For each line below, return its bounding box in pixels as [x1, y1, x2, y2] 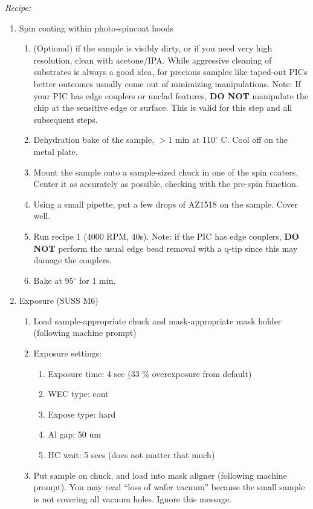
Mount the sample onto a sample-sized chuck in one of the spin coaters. [33, 165, 298, 178]
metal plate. [33, 145, 78, 157]
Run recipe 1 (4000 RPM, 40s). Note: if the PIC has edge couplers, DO [33, 229, 299, 242]
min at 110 [175, 133, 216, 146]
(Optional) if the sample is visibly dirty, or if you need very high [33, 42, 273, 54]
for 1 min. [79, 274, 116, 286]
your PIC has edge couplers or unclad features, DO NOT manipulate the [33, 89, 308, 102]
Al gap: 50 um [48, 428, 101, 441]
